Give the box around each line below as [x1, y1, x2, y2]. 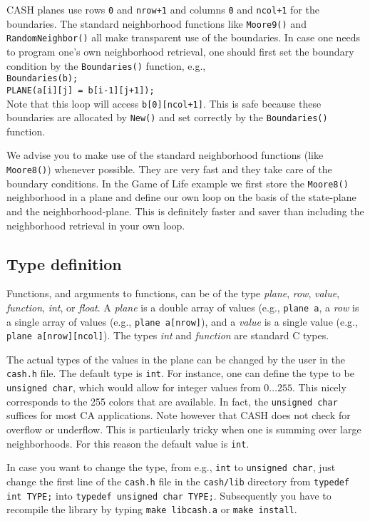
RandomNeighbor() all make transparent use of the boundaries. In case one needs [6, 30, 361, 45]
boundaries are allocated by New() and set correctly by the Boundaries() [6, 110, 328, 125]
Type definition [6, 252, 122, 274]
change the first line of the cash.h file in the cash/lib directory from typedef [6, 473, 350, 488]
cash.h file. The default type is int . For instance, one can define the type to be [6, 366, 354, 381]
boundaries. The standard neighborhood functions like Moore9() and [6, 16, 307, 31]
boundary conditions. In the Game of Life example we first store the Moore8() [6, 175, 349, 190]
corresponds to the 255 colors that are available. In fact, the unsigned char [6, 393, 338, 408]
